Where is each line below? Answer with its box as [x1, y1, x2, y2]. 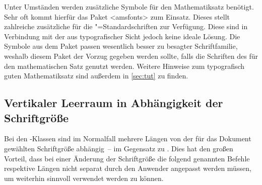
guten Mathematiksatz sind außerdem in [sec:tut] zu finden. [4, 70, 188, 81]
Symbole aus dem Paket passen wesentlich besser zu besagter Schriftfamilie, [4, 41, 238, 51]
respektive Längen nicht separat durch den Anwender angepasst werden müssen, [4, 163, 251, 173]
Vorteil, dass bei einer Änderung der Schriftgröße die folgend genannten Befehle [4, 153, 250, 163]
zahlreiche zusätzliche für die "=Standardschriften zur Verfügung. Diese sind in [4, 21, 248, 32]
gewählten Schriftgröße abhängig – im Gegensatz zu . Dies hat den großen [4, 143, 233, 153]
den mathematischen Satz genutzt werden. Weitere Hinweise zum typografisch [4, 60, 245, 71]
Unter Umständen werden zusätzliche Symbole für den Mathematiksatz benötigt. [4, 2, 254, 12]
